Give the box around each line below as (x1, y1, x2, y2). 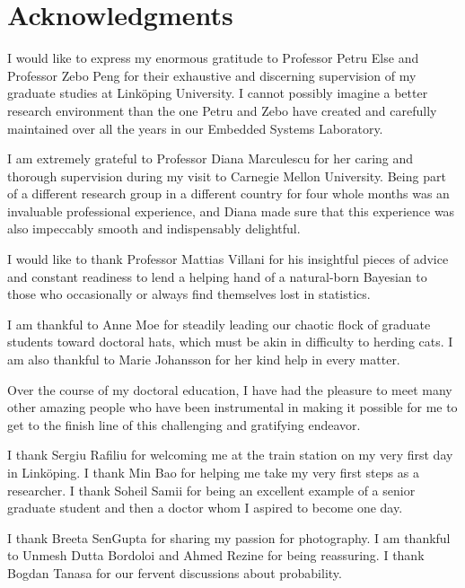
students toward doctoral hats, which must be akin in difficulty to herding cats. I (7, 332, 453, 351)
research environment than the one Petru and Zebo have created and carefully (7, 101, 437, 119)
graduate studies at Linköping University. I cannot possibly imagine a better (7, 83, 428, 102)
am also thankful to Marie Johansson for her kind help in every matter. (7, 350, 400, 369)
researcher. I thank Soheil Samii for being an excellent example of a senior (7, 480, 416, 499)
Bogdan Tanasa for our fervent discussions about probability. (7, 563, 342, 582)
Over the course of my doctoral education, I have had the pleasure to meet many (7, 380, 452, 399)
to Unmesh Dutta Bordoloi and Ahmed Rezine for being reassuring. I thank (7, 546, 425, 565)
